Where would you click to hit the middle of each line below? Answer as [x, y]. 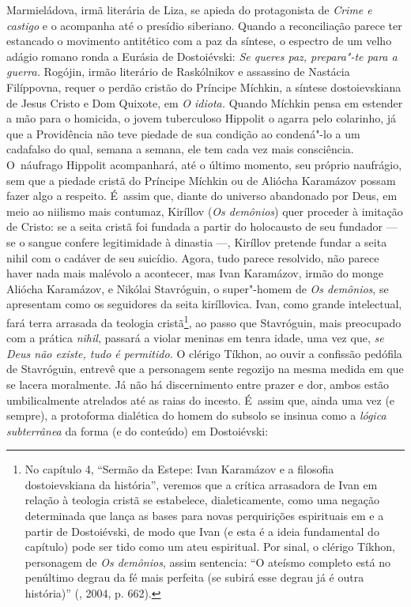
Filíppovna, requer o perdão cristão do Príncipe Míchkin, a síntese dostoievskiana [204, 87]
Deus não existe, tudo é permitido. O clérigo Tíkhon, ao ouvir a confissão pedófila [204, 353]
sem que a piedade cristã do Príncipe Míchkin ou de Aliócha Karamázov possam [201, 180]
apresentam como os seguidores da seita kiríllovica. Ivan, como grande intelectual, [204, 304]
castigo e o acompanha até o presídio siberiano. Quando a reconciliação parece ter [204, 25]
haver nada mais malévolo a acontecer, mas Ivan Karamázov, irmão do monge [195, 273]
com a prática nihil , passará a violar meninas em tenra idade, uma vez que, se [195, 338]
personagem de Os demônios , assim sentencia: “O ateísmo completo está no [208, 562]
